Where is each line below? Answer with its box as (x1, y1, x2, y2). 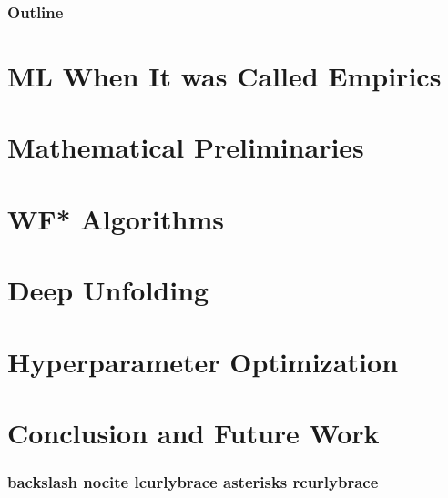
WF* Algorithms (7, 199, 225, 237)
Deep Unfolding (7, 271, 209, 309)
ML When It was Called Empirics (7, 57, 442, 95)
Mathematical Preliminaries (7, 128, 364, 166)
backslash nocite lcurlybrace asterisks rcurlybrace (7, 471, 379, 493)
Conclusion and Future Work (7, 413, 380, 451)
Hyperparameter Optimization (7, 342, 399, 380)
